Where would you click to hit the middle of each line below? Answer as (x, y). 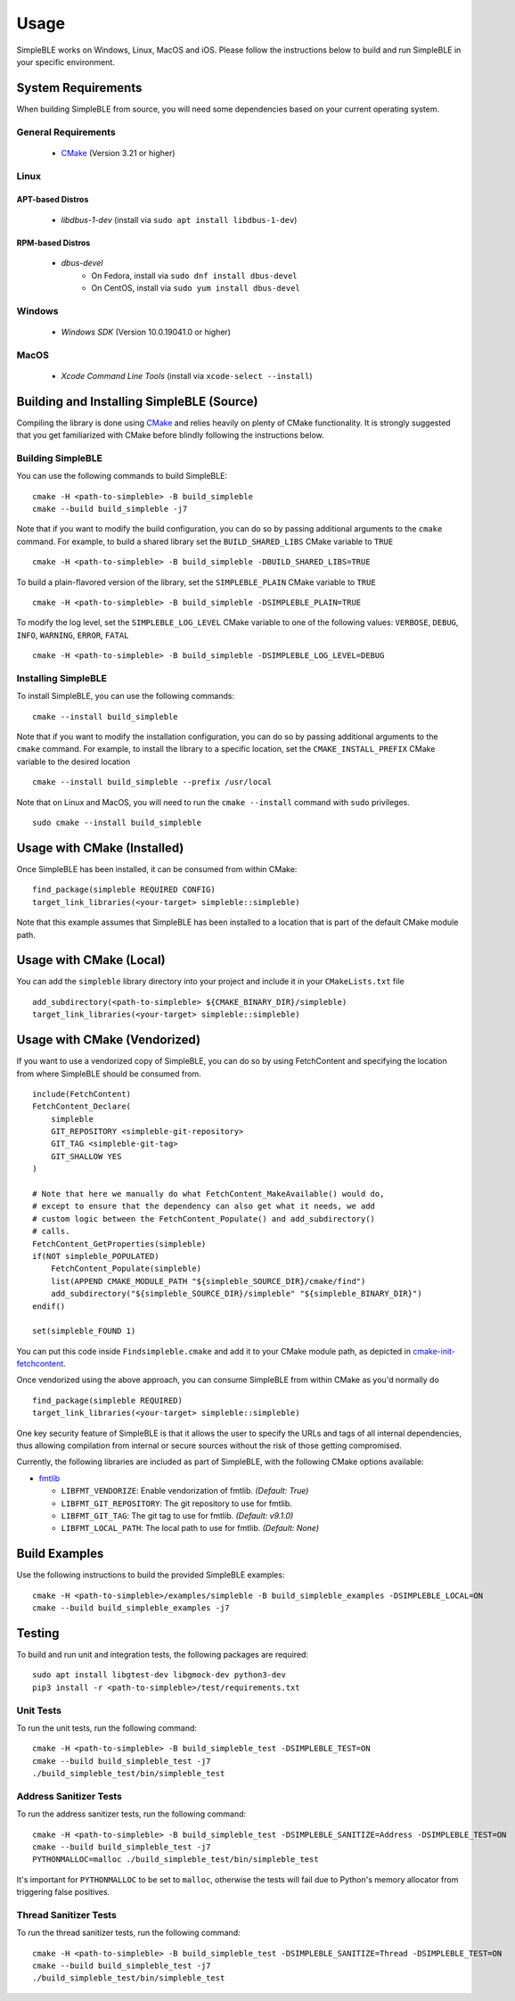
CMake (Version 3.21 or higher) (118, 152)
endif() (49, 1306)
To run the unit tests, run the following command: (107, 1728)
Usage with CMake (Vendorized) (108, 1040)
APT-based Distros (53, 200)
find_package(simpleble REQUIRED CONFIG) (124, 890)
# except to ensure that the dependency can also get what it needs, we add (204, 1206)
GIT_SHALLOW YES (86, 1156)
